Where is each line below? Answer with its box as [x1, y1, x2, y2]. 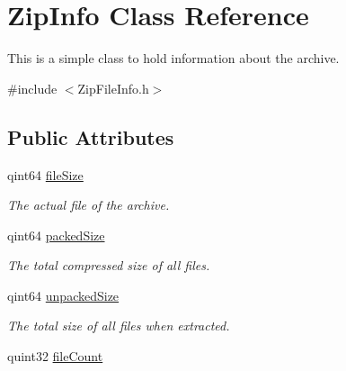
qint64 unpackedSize [7, 285, 120, 304]
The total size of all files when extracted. [7, 316, 230, 335]
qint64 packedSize [7, 225, 105, 244]
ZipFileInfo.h [77, 78, 149, 97]
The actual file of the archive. [7, 195, 170, 214]
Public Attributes [7, 122, 174, 150]
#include [7, 78, 58, 97]
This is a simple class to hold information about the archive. [7, 49, 340, 68]
